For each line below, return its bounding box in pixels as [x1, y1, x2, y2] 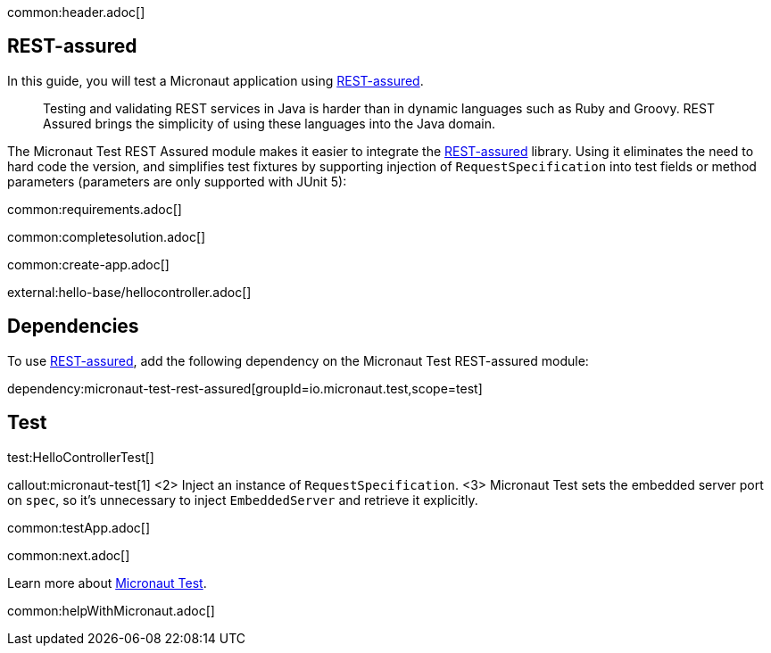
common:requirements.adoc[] [7, 201, 182, 217]
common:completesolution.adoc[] [7, 228, 206, 244]
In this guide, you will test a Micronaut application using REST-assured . [7, 72, 424, 88]
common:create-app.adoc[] [7, 256, 170, 272]
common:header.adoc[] [7, 4, 145, 20]
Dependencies [7, 315, 139, 338]
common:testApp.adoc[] [7, 519, 151, 535]
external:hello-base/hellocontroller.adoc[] [7, 284, 252, 300]
